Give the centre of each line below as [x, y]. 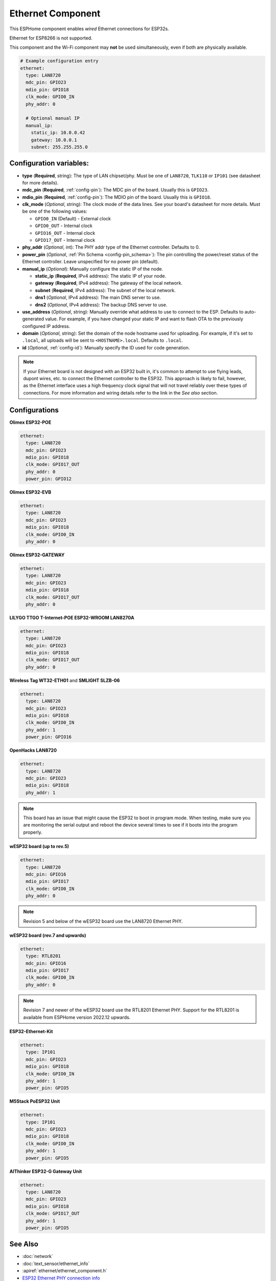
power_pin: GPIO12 [49, 479]
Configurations [34, 410]
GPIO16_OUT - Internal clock [65, 233]
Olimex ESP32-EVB [30, 492]
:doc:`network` [38, 1256]
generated [33, 319]
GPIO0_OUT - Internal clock [64, 226]
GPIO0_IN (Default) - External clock [73, 218]
